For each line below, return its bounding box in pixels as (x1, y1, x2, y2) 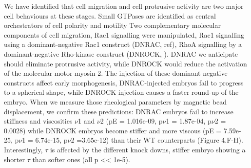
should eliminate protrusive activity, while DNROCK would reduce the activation (4, 58, 247, 68)
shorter (4, 154, 25, 164)
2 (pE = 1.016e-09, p (100, 116, 163, 126)
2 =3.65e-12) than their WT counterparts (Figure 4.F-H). (71, 135, 243, 145)
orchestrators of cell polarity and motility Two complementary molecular (4, 20, 221, 30)
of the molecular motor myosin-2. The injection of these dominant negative (4, 68, 228, 78)
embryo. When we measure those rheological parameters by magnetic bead (4, 96, 227, 106)
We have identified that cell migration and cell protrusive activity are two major (4, 1, 244, 11)
